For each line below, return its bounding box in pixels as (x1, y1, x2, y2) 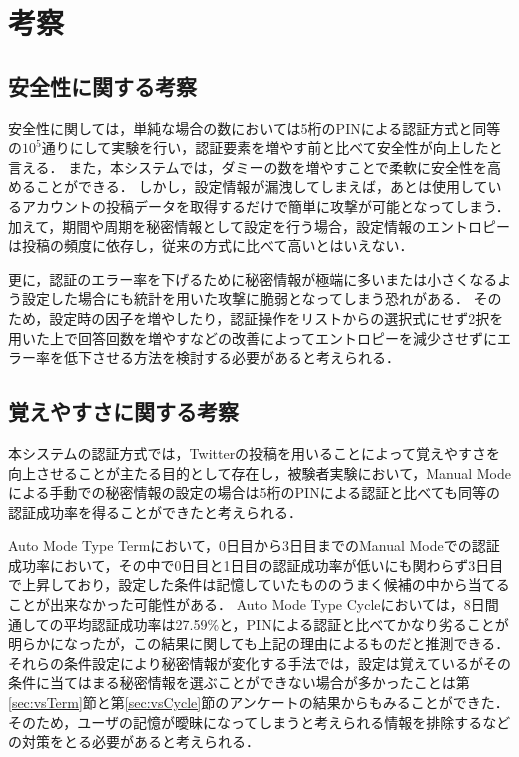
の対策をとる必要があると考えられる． (8, 731, 260, 752)
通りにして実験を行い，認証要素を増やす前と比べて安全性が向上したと (41, 137, 503, 158)
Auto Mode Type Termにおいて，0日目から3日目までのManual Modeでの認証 (8, 535, 500, 556)
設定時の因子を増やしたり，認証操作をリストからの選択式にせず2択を (49, 307, 504, 328)
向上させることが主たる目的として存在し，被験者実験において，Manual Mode (8, 462, 511, 483)
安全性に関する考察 (8, 70, 197, 101)
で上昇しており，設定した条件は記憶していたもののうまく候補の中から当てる (8, 574, 510, 595)
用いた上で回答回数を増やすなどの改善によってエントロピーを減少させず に (8, 327, 497, 348)
